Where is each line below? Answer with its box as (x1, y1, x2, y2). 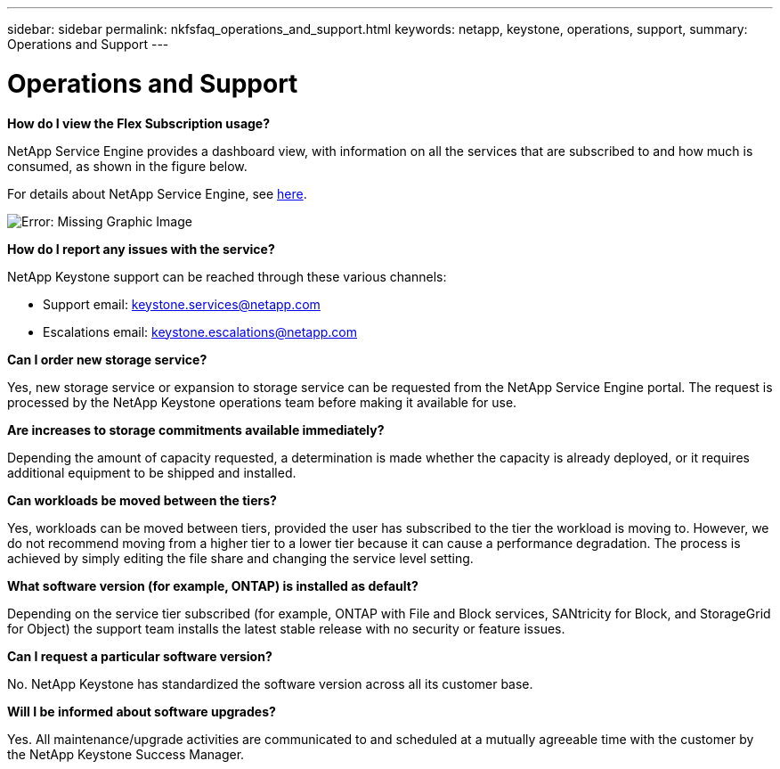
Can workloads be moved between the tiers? (7, 492, 277, 508)
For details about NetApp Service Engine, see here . (7, 185, 307, 201)
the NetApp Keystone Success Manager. (7, 746, 245, 762)
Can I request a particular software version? (7, 648, 272, 664)
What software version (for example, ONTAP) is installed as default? (7, 577, 418, 593)
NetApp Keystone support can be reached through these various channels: (7, 268, 447, 284)
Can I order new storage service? (7, 351, 207, 367)
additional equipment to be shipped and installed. (7, 464, 297, 480)
